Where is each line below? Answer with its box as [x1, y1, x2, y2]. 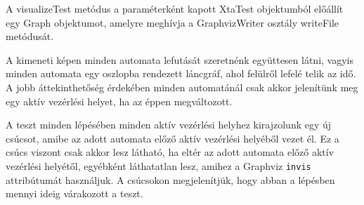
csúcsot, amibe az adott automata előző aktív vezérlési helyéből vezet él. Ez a [6, 131, 339, 145]
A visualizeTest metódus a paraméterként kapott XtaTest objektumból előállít [6, 1, 344, 15]
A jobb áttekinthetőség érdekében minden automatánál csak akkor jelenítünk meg [6, 79, 358, 94]
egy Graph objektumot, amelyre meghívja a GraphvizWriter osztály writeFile [6, 15, 339, 29]
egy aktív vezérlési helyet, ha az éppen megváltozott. [6, 93, 233, 108]
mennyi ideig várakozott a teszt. [6, 186, 143, 201]
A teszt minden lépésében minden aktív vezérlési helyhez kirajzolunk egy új [6, 117, 332, 132]
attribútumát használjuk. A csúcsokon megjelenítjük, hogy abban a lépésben [6, 172, 335, 187]
